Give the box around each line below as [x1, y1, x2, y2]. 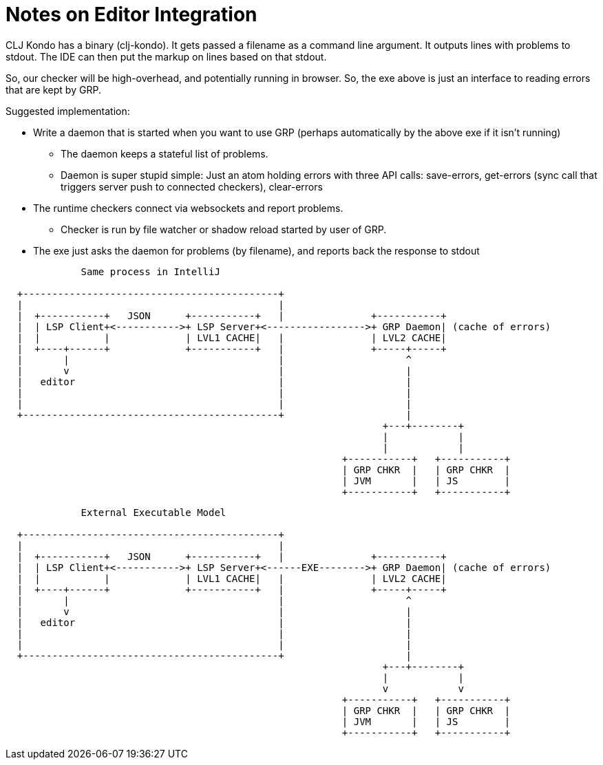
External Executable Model [81, 506, 226, 518]
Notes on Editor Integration [6, 3, 257, 26]
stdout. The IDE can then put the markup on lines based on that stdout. [6, 50, 327, 63]
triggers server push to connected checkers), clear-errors [61, 180, 323, 193]
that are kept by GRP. [6, 83, 101, 96]
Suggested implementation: [6, 105, 130, 117]
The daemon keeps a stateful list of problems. [61, 147, 268, 160]
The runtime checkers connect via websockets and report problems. [33, 202, 343, 214]
